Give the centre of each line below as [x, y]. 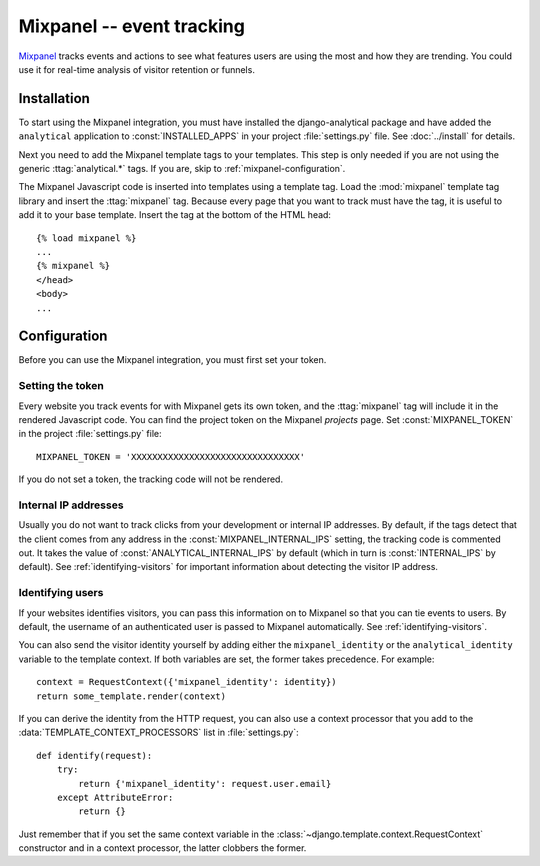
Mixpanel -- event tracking [131, 26]
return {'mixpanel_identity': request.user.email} [205, 783]
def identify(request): [94, 755]
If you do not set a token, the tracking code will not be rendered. [151, 479]
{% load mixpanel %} [86, 238]
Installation [54, 98]
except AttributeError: [115, 797]
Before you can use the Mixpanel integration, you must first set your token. [172, 360]
